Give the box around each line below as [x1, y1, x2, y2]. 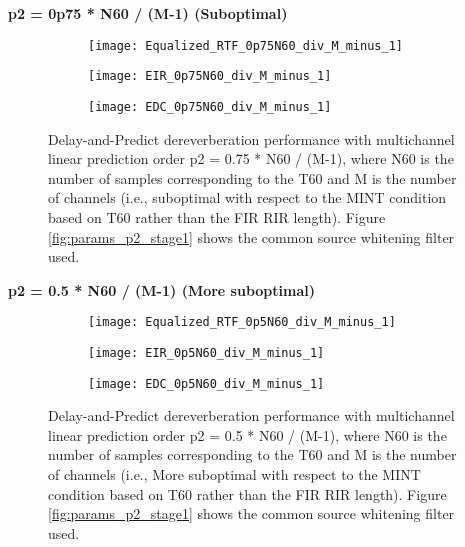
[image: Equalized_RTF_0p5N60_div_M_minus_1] [88, 315, 396, 330]
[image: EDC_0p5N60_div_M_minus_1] [88, 376, 325, 391]
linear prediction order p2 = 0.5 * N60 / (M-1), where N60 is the [48, 424, 447, 445]
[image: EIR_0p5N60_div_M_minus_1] [88, 345, 325, 360]
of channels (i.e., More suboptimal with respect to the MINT [48, 464, 421, 485]
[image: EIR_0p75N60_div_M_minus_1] [88, 69, 332, 84]
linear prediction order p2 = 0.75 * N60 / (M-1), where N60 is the [48, 148, 454, 169]
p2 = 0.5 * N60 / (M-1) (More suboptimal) [8, 279, 315, 300]
